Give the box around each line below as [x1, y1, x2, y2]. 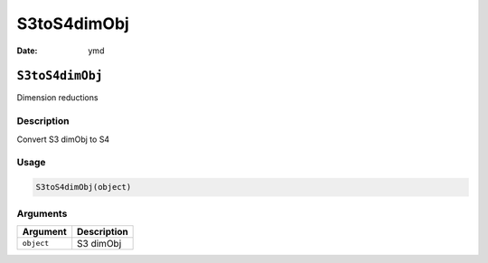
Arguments [16, 207, 68, 220]
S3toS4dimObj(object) [35, 182, 132, 193]
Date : [16, 45, 38, 56]
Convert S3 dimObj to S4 [16, 134, 110, 145]
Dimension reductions [16, 92, 99, 103]
